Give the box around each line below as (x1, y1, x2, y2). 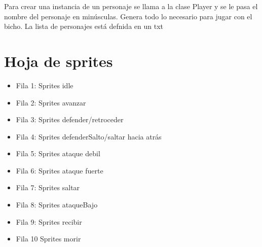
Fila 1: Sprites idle (16, 80, 73, 90)
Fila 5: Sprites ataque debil (16, 148, 100, 159)
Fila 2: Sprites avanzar (16, 97, 86, 108)
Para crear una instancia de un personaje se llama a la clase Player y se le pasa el (4, 1, 258, 11)
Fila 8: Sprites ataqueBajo (16, 199, 98, 210)
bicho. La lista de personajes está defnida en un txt (4, 21, 163, 31)
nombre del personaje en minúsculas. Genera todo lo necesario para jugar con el (4, 11, 252, 21)
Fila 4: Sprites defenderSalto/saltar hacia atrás (16, 131, 162, 142)
